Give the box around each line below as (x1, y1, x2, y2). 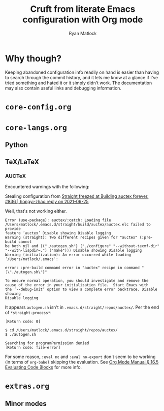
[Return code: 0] (5, 319, 41, 324)
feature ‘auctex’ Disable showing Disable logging (5, 231, 111, 236)
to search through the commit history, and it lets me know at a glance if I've (5, 74, 158, 80)
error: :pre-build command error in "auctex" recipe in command (5, 266, 140, 271)
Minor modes (5, 399, 47, 408)
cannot (18, 239, 32, 244)
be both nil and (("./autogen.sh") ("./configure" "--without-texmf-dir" (5, 244, 160, 249)
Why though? (5, 53, 62, 64)
